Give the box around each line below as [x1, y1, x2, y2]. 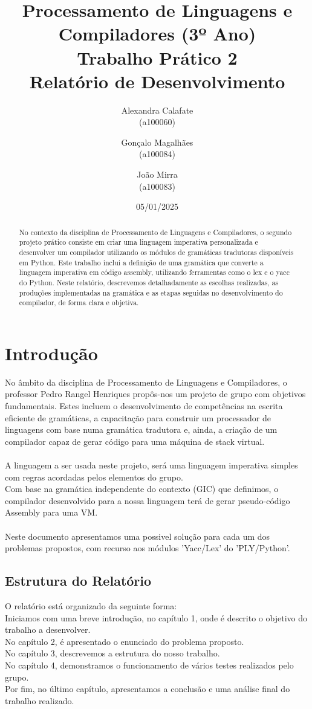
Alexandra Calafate [121, 103, 193, 116]
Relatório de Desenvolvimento [29, 68, 285, 93]
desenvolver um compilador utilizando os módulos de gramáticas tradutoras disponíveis [19, 247, 294, 257]
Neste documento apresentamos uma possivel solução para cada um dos [5, 529, 270, 542]
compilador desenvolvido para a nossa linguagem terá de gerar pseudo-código [5, 494, 290, 507]
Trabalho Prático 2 [77, 45, 238, 70]
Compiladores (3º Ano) [58, 21, 256, 46]
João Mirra [137, 168, 178, 181]
